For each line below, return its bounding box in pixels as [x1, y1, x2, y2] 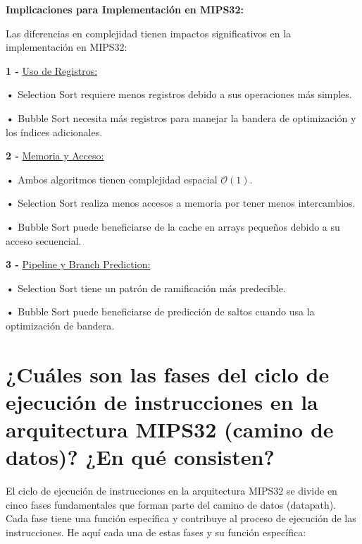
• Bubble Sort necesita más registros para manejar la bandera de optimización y [6, 110, 356, 125]
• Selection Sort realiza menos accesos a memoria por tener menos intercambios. [6, 195, 356, 210]
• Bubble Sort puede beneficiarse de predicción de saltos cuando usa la [6, 304, 315, 319]
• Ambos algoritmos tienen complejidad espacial [6, 171, 218, 186]
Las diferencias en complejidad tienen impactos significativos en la [6, 25, 292, 40]
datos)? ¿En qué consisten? [6, 442, 275, 471]
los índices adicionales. [6, 124, 103, 139]
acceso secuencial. [6, 233, 82, 248]
